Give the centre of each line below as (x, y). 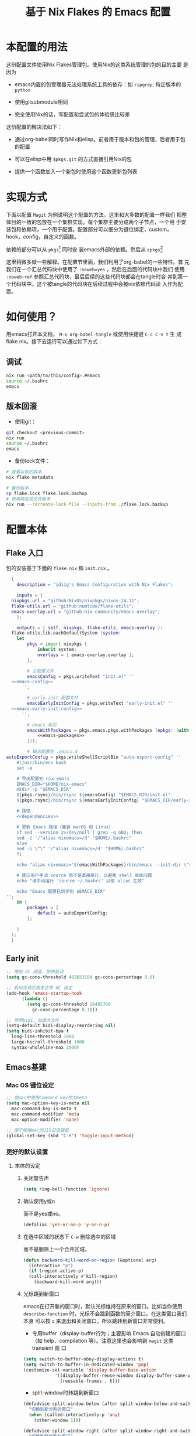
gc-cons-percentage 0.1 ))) (65, 1009)
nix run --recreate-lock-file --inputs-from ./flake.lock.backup (87, 504)
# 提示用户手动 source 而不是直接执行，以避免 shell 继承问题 (85, 875)
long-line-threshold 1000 (43, 1037)
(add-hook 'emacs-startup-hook (44, 994)
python (22, 90)
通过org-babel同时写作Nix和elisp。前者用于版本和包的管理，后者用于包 (100, 139)
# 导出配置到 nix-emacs (43, 779)
